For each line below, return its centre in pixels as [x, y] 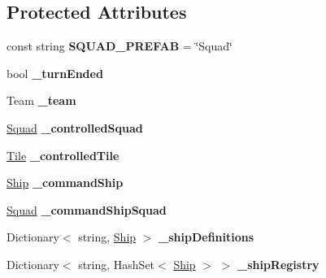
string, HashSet [117, 264]
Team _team [41, 100]
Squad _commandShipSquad [87, 209]
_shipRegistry [278, 264]
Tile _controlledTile [63, 155]
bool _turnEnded [55, 73]
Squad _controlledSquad [75, 127]
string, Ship [107, 237]
